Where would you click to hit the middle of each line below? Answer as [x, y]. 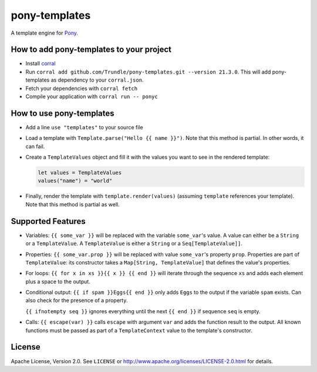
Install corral [41, 63]
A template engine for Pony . [45, 33]
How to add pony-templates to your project [91, 50]
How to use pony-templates [63, 113]
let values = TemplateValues [80, 173]
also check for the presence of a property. [77, 300]
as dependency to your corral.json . [97, 80]
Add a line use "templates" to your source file [84, 127]
